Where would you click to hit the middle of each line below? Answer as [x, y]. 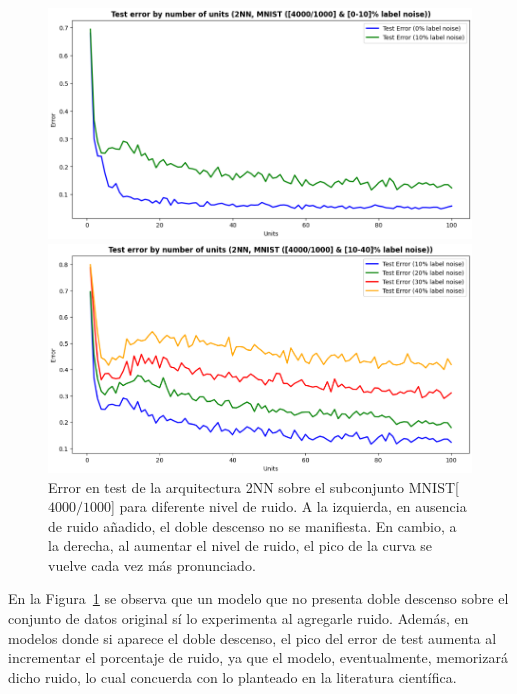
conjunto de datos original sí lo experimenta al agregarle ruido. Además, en [238, 618]
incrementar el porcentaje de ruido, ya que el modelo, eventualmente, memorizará [258, 657]
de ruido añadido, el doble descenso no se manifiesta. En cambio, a [252, 525]
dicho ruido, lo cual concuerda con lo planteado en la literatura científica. [232, 676]
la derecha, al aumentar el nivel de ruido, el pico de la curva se [240, 545]
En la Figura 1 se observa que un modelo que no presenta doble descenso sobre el [258, 598]
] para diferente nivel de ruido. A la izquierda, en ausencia [289, 506]
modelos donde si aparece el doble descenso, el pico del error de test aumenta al [252, 637]
